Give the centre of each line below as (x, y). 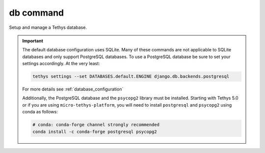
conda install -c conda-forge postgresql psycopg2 (95, 131)
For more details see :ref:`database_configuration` (73, 89)
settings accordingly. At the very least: (61, 64)
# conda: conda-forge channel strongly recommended (96, 125)
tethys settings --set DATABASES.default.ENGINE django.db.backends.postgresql (131, 76)
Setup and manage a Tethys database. (48, 27)
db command (37, 13)
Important (33, 41)
